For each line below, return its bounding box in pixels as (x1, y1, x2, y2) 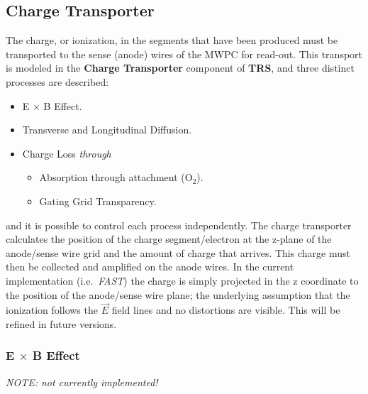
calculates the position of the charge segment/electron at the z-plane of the (6, 231, 332, 246)
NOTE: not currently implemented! (6, 374, 158, 389)
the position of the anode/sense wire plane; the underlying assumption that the (6, 287, 350, 302)
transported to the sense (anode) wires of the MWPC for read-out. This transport (6, 46, 363, 61)
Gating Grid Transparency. (39, 193, 157, 208)
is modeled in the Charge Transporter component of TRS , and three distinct (6, 60, 355, 75)
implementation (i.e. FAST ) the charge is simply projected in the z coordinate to (6, 273, 359, 288)
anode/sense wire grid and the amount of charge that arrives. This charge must (6, 245, 350, 260)
